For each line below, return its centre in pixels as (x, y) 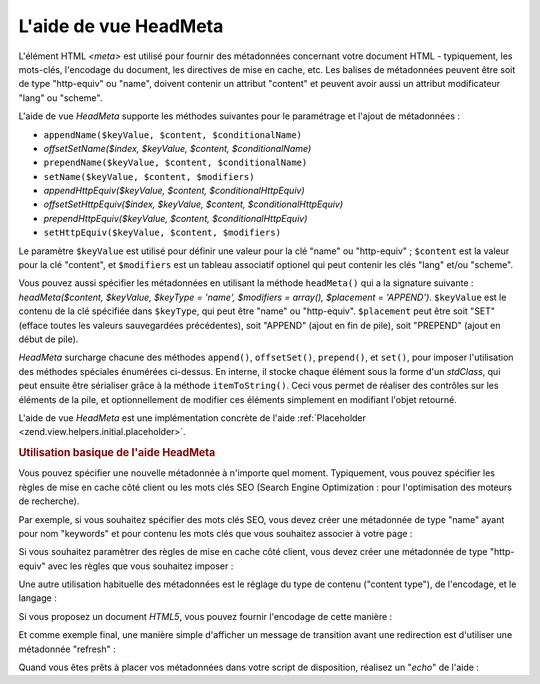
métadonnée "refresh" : (67, 649)
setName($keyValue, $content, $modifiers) (149, 176)
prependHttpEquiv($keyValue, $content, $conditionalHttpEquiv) (175, 218)
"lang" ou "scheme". (60, 97)
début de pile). (48, 339)
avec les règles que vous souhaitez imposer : (140, 566)
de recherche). (49, 501)
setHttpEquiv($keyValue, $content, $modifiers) (162, 233)
